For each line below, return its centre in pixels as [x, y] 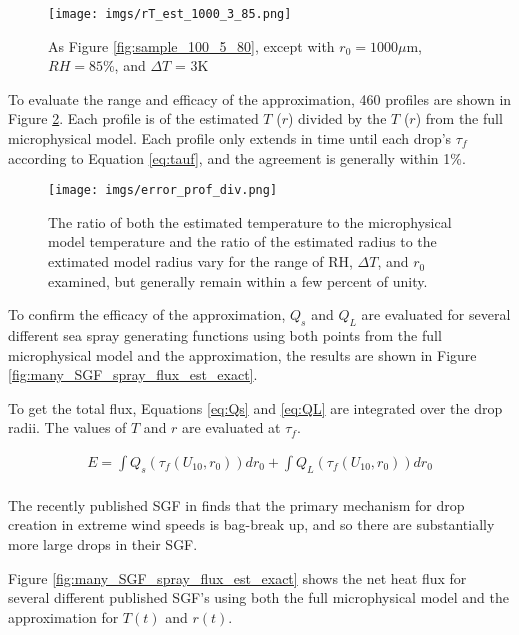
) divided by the [337, 118]
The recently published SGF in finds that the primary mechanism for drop [236, 504]
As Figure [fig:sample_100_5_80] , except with [191, 45]
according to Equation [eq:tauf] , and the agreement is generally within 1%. [237, 157]
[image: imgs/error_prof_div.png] [163, 190]
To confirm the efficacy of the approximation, [147, 314]
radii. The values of [67, 427]
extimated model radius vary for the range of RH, [200, 261]
